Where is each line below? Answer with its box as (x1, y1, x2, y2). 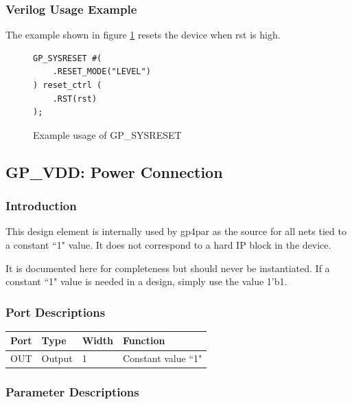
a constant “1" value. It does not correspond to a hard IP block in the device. (5, 237, 331, 251)
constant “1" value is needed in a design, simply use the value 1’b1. (5, 274, 288, 289)
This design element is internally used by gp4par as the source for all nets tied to (5, 224, 347, 238)
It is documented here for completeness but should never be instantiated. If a (5, 260, 330, 275)
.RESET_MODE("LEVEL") (52, 67, 151, 77)
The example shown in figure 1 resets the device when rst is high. (5, 27, 281, 42)
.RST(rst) (52, 93, 97, 104)
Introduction (5, 197, 77, 214)
